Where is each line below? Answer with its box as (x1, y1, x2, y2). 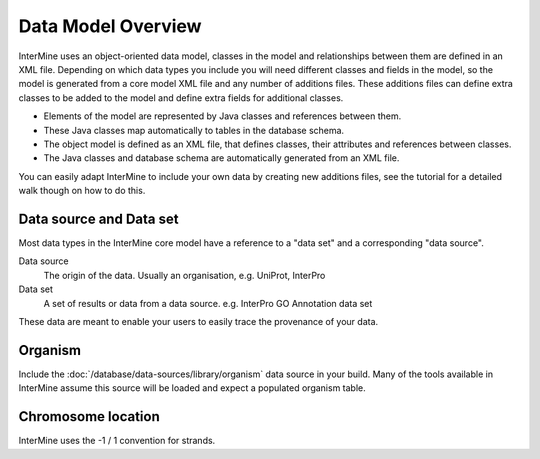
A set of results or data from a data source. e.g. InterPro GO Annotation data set (43, 297, 373, 309)
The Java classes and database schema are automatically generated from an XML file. (43, 152, 400, 164)
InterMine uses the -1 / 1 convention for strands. (18, 435, 216, 447)
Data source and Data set (18, 210, 179, 227)
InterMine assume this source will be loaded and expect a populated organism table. (18, 382, 367, 394)
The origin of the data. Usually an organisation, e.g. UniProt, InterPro (43, 269, 326, 281)
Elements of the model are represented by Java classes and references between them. (43, 110, 402, 122)
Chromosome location (18, 408, 160, 425)
